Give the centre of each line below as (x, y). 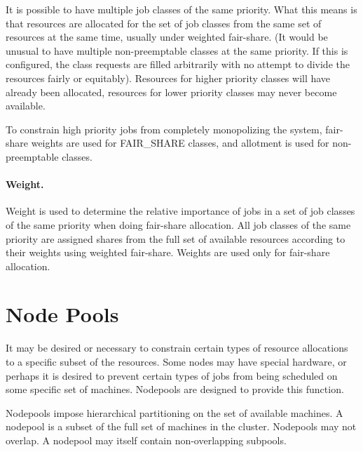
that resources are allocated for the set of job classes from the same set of (164, 23)
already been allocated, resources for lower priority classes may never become (171, 92)
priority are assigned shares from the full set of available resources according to (176, 238)
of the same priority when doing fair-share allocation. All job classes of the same (178, 224)
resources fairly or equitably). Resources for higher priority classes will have (168, 78)
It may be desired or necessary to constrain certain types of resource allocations (177, 348)
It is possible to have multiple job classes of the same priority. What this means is (181, 9)
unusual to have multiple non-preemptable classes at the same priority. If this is (177, 50)
